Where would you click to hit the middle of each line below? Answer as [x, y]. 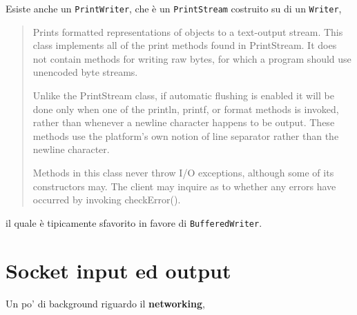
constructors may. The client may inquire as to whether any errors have [184, 186]
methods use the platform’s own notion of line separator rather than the [186, 135]
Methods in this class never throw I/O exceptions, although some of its [183, 172]
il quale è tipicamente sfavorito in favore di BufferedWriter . [134, 222]
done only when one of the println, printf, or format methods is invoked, [186, 109]
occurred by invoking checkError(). [107, 200]
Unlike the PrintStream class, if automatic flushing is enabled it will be [183, 95]
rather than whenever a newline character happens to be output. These [184, 122]
